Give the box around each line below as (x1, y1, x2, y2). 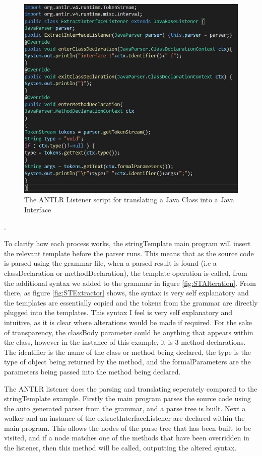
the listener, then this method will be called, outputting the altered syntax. (4, 442, 237, 453)
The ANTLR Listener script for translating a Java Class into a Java (24, 194, 234, 205)
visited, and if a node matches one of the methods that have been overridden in (4, 432, 249, 443)
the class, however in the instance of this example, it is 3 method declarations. (4, 337, 246, 347)
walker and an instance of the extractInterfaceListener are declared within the (4, 413, 245, 423)
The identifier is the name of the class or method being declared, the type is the (4, 346, 251, 357)
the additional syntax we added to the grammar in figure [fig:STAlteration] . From (4, 277, 256, 288)
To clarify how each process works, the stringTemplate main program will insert (4, 238, 251, 249)
